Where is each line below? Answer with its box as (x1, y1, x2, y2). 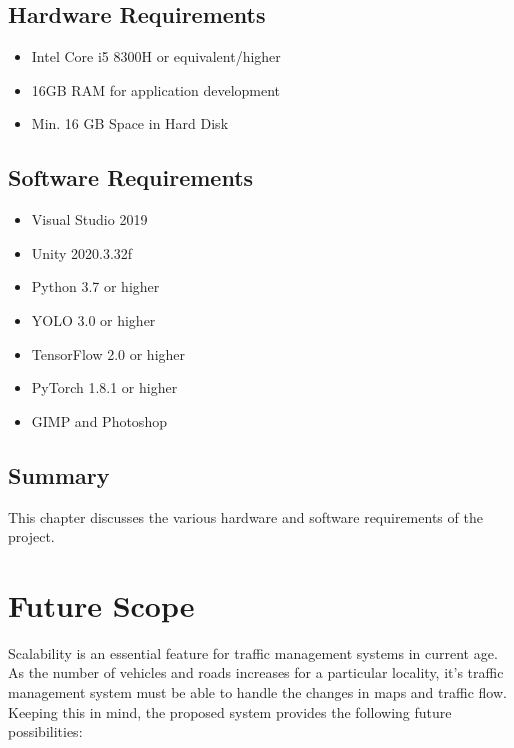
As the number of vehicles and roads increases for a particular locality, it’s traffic (8, 662, 504, 683)
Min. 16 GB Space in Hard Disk (31, 113, 229, 134)
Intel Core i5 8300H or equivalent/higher (31, 46, 281, 67)
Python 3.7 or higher (31, 276, 160, 297)
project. (8, 526, 55, 547)
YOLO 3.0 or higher (31, 309, 156, 330)
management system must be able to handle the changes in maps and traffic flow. (8, 682, 507, 703)
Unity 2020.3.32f (31, 242, 133, 263)
